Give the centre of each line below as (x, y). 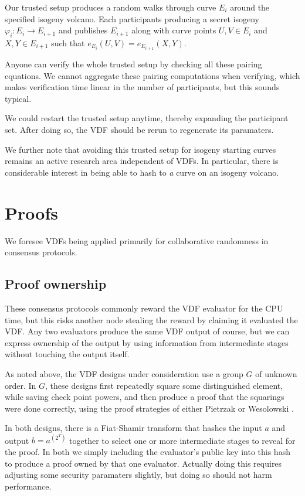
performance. (28, 486)
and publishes (83, 30)
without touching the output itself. (67, 354)
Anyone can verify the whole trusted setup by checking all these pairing (133, 64)
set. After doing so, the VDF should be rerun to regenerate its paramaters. (139, 130)
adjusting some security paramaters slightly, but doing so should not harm (138, 475)
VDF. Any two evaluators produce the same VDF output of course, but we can (147, 331)
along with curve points (174, 30)
